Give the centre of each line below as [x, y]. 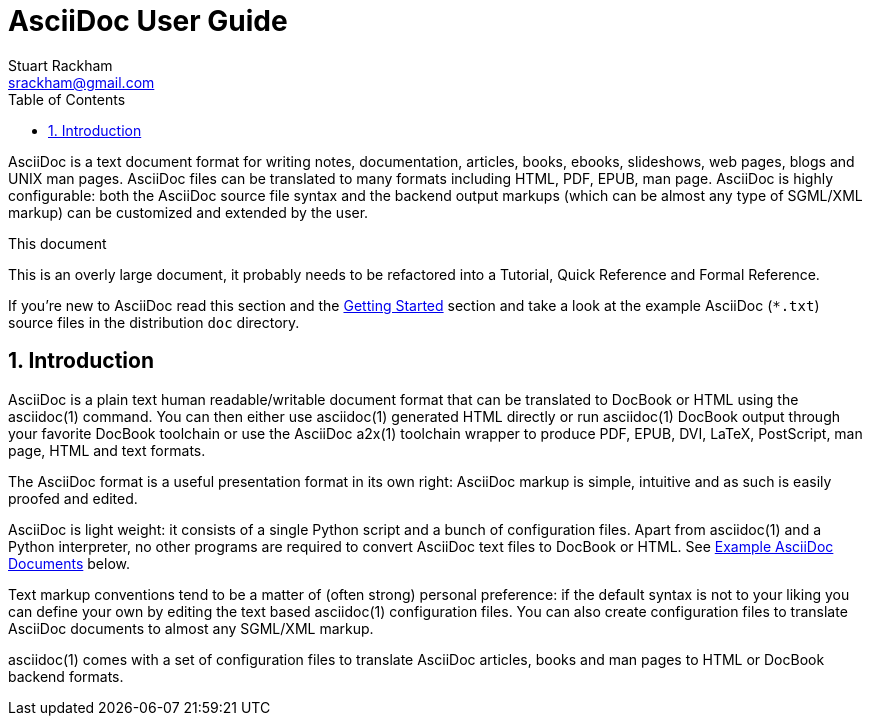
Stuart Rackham [60, 65]
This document [57, 243]
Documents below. [69, 563]
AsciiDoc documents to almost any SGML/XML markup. [191, 628]
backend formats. [66, 676]
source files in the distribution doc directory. [154, 322]
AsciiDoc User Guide [148, 21]
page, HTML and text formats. [107, 450]
